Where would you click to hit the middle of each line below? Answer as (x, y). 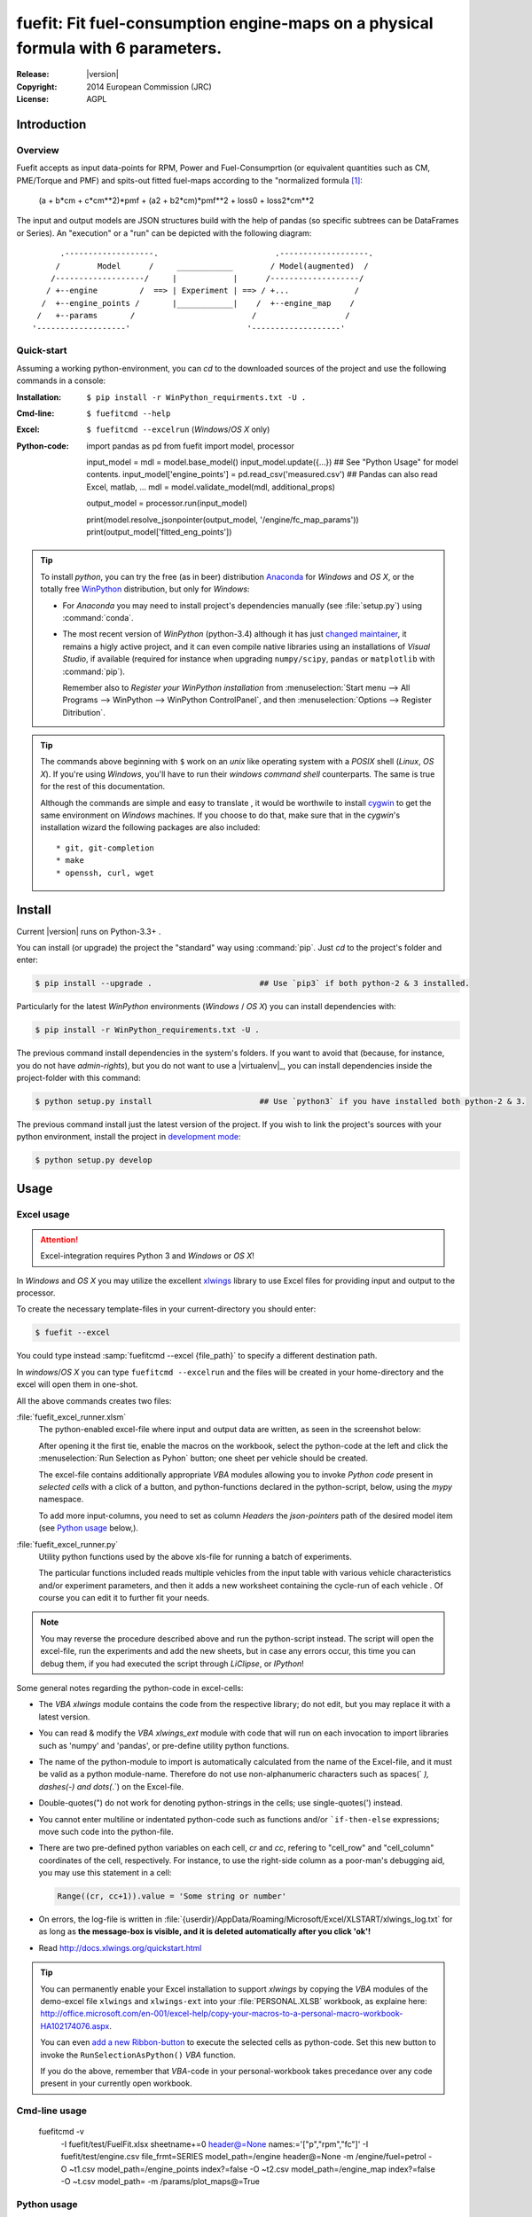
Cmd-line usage (52, 2111)
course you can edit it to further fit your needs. (124, 1598)
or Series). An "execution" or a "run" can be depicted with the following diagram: (164, 233)
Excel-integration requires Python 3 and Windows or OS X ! (147, 1256)
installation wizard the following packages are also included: (150, 827)
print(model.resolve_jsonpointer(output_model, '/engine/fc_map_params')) (223, 520)
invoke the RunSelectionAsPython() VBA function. (138, 2055)
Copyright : (37, 86)
